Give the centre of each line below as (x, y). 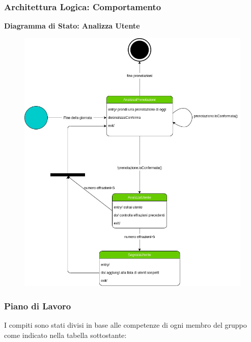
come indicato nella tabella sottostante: (65, 335)
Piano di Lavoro (38, 306)
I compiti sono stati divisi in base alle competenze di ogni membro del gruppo (125, 325)
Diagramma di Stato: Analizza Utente (72, 26)
